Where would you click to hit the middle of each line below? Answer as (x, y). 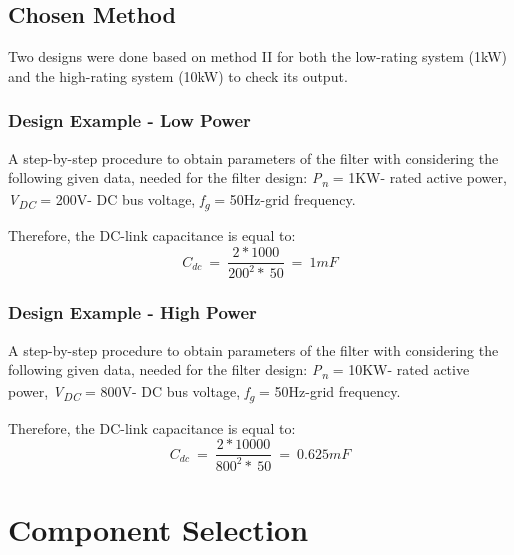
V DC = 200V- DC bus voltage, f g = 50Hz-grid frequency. (182, 201)
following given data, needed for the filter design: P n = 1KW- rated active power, (257, 178)
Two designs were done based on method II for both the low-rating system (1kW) (258, 56)
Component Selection (158, 528)
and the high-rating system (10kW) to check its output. (178, 75)
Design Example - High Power (132, 312)
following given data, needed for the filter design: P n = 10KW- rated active (239, 371)
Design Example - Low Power (129, 120)
